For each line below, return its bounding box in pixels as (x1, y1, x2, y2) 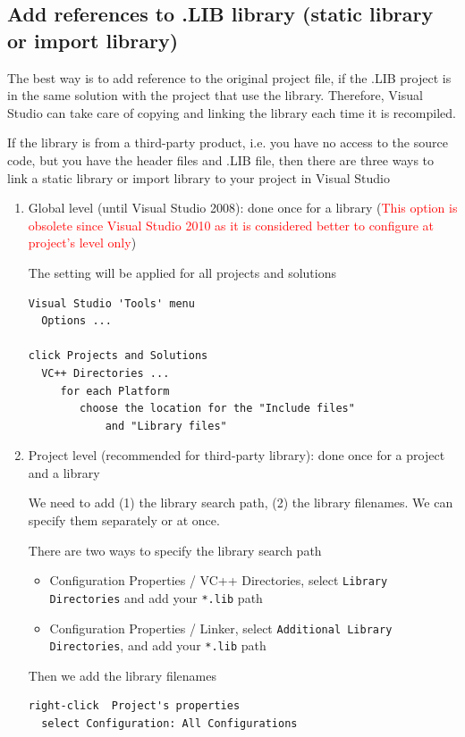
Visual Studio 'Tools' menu (28, 297, 195, 310)
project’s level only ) (28, 233, 137, 252)
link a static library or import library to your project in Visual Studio (7, 168, 390, 187)
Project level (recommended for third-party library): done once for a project (28, 446, 445, 465)
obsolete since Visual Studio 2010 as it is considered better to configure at (28, 215, 435, 234)
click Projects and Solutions (28, 349, 208, 363)
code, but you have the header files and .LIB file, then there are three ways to (7, 150, 435, 169)
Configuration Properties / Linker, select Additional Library (49, 618, 393, 637)
